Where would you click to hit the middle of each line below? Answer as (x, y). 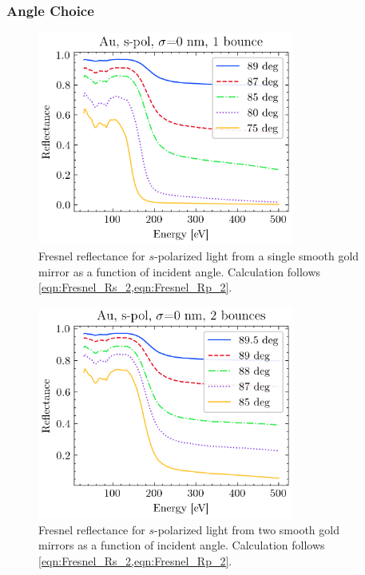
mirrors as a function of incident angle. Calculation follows (182, 545)
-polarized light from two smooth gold (247, 529)
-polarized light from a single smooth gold (257, 256)
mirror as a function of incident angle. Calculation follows (180, 271)
